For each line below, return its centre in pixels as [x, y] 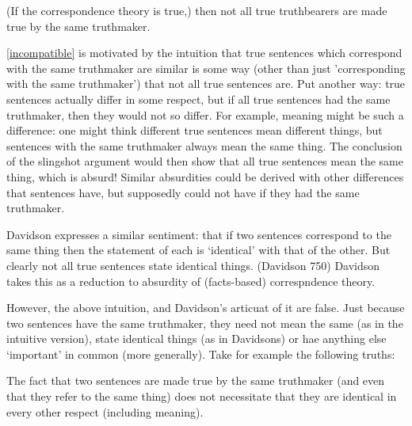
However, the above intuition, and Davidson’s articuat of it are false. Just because [206, 308]
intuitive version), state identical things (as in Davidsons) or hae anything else [196, 339]
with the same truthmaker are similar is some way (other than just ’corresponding [206, 68]
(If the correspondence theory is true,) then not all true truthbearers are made [197, 10]
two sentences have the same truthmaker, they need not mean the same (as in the [205, 323]
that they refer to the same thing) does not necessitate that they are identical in [202, 396]
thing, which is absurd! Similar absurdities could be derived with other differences [205, 176]
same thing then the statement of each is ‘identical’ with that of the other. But [198, 250]
